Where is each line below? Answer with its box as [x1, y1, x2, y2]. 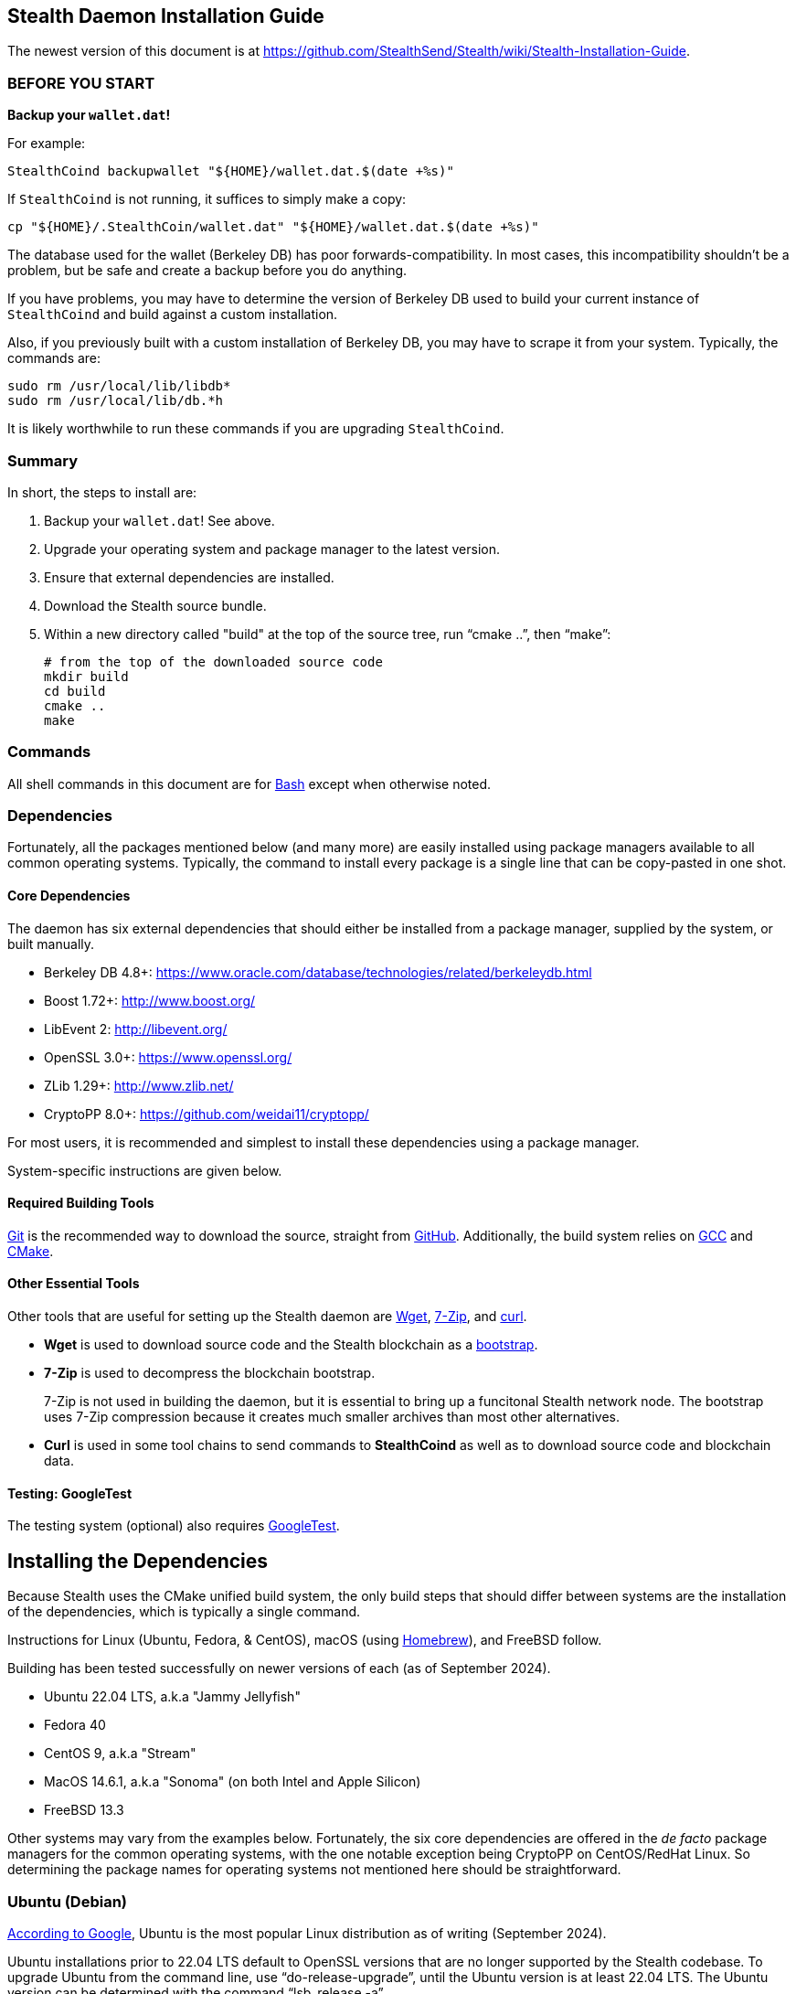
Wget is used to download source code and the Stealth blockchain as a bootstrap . [44, 1337, 538, 1353]
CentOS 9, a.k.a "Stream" [44, 1745, 196, 1762]
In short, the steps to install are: [7, 484, 197, 500]
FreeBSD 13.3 [44, 1802, 124, 1818]
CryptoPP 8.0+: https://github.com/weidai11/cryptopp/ [44, 1105, 369, 1122]
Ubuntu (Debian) [7, 1892, 128, 1911]
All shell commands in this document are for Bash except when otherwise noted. [7, 775, 492, 792]
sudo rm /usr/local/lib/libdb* [7, 379, 231, 394]
